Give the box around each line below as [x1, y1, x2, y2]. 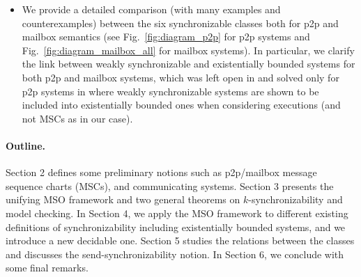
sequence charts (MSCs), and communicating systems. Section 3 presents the [6, 178, 334, 193]
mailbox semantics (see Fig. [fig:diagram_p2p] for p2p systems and [22, 29, 310, 44]
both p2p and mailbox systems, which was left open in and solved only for [22, 70, 339, 84]
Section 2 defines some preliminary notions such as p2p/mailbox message [6, 165, 317, 180]
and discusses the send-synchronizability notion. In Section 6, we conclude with [6, 246, 344, 261]
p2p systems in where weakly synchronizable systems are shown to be [22, 84, 319, 98]
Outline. [6, 138, 46, 152]
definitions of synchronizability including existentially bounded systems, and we [6, 219, 346, 234]
